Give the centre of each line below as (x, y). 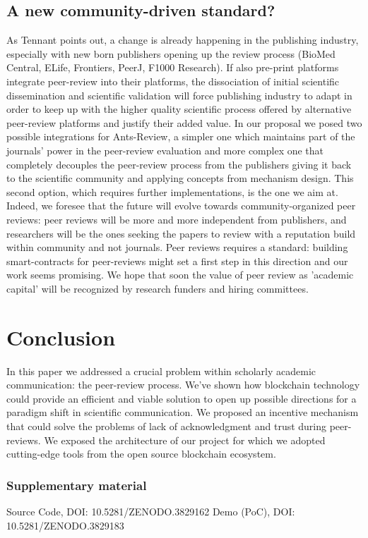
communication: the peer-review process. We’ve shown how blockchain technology (183, 385)
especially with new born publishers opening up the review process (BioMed (171, 53)
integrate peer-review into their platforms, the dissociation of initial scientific (173, 81)
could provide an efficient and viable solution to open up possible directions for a (182, 398)
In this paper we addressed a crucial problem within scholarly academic (161, 371)
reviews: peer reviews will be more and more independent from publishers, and (177, 219)
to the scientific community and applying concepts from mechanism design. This (180, 178)
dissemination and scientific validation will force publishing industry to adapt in (179, 95)
